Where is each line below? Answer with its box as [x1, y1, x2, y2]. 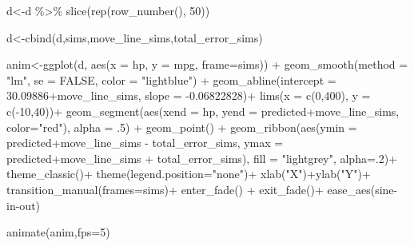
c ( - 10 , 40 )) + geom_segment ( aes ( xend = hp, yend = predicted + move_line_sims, [6, 102, 400, 119]
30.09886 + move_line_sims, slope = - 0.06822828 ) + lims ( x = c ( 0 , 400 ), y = [6, 87, 371, 104]
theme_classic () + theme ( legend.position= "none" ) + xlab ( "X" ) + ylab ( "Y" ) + [6, 165, 371, 182]
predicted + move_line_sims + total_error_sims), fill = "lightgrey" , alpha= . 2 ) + [6, 149, 398, 166]
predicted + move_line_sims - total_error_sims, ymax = [6, 134, 284, 151]
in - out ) [6, 196, 41, 213]
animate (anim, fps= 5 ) [6, 224, 110, 240]
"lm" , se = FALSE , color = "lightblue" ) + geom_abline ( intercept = [6, 71, 336, 88]
